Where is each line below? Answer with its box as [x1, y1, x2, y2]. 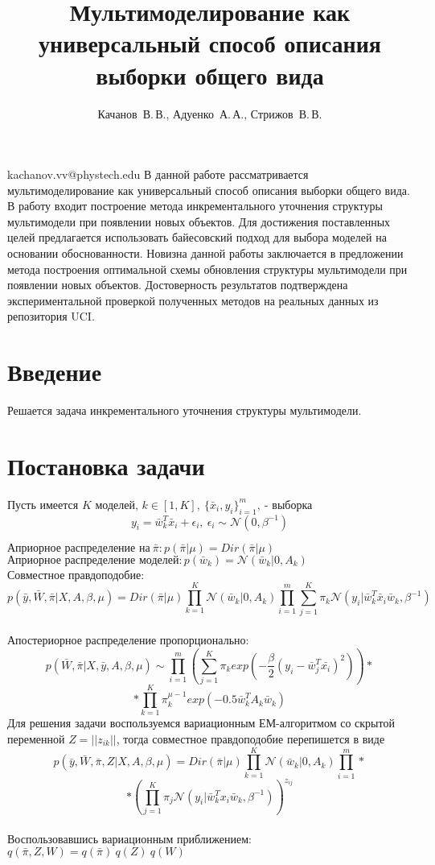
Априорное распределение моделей [7, 554, 179, 566]
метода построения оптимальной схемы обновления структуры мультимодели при [7, 260, 408, 277]
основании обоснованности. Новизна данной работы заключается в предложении [7, 245, 404, 262]
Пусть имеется [7, 495, 79, 512]
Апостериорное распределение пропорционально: [7, 631, 249, 648]
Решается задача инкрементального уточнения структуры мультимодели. [7, 402, 362, 419]
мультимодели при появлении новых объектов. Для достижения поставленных [7, 213, 391, 230]
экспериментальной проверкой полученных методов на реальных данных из [7, 292, 379, 308]
